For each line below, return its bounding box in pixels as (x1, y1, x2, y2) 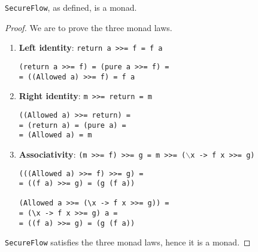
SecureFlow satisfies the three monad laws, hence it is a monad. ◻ (5, 236, 251, 248)
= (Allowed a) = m (19, 131, 92, 140)
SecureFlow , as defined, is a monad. (5, 1, 137, 13)
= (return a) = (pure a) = (19, 121, 126, 130)
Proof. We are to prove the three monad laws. (5, 21, 172, 33)
